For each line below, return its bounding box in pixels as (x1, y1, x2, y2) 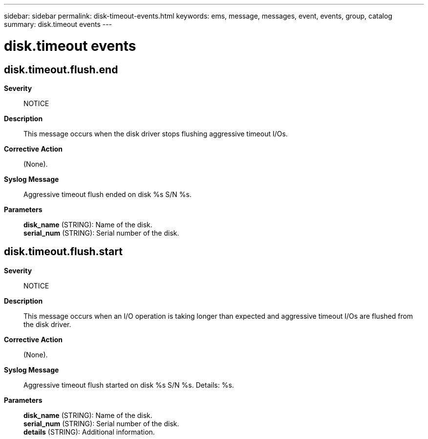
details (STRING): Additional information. (23, 427, 155, 436)
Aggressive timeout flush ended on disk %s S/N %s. (23, 190, 192, 198)
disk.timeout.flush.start (4, 245, 123, 258)
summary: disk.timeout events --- (4, 20, 112, 28)
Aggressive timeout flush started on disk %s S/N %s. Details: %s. (23, 380, 234, 389)
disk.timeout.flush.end (4, 63, 118, 76)
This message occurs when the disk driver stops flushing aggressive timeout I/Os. (23, 129, 288, 138)
